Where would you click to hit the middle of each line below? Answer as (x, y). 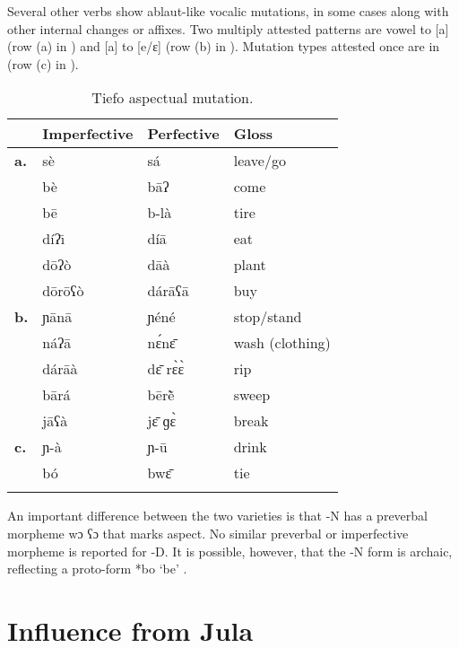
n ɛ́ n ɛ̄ (161, 343)
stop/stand (268, 317)
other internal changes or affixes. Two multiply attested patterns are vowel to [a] (228, 28)
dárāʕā (168, 291)
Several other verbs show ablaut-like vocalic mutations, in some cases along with (228, 11)
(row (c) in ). (43, 63)
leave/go (260, 161)
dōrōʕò (63, 291)
